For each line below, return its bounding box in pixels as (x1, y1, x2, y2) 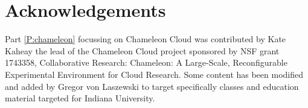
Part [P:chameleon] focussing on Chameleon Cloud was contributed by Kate (5, 33, 286, 45)
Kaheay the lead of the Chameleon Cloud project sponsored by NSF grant (5, 44, 280, 57)
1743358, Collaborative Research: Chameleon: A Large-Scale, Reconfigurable (5, 56, 287, 69)
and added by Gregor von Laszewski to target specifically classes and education (5, 80, 299, 92)
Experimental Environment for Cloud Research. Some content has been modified (5, 68, 304, 80)
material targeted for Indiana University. (5, 92, 155, 104)
